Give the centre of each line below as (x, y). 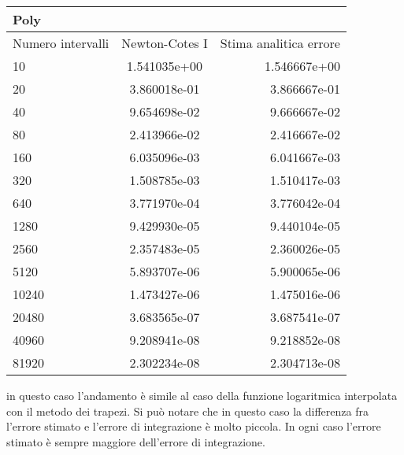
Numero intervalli (61, 43)
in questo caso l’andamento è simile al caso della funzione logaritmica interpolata (202, 395)
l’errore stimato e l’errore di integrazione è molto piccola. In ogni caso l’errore (194, 426)
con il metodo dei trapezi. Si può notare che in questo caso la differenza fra (187, 411)
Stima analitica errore (280, 43)
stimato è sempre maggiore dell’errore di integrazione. (136, 441)
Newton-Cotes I (165, 43)
